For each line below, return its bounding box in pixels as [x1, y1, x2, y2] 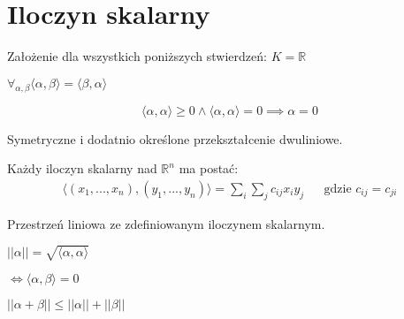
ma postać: [179, 159, 239, 178]
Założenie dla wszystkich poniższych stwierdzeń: [7, 47, 267, 65]
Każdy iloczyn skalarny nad [7, 159, 157, 178]
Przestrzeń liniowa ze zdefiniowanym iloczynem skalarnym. [7, 214, 325, 232]
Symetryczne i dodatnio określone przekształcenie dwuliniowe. [7, 129, 343, 148]
